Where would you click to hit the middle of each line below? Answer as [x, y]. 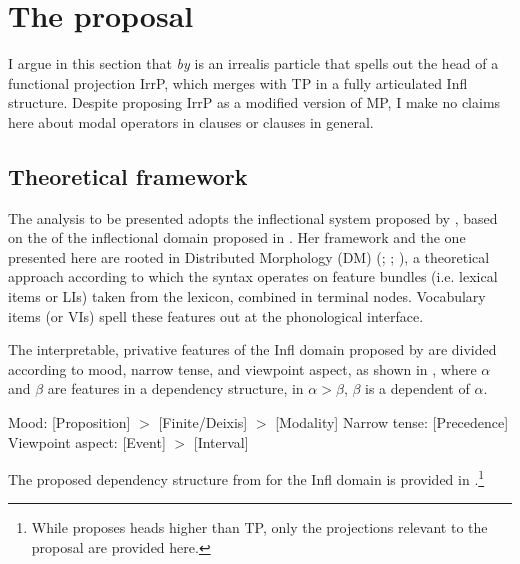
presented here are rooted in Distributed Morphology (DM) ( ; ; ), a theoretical [249, 256]
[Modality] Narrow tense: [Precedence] [392, 422]
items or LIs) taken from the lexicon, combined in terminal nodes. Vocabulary [247, 296]
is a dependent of [417, 388]
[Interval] [221, 441]
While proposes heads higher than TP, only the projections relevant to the [259, 527]
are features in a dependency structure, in [175, 388]
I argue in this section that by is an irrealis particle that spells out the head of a [253, 63]
